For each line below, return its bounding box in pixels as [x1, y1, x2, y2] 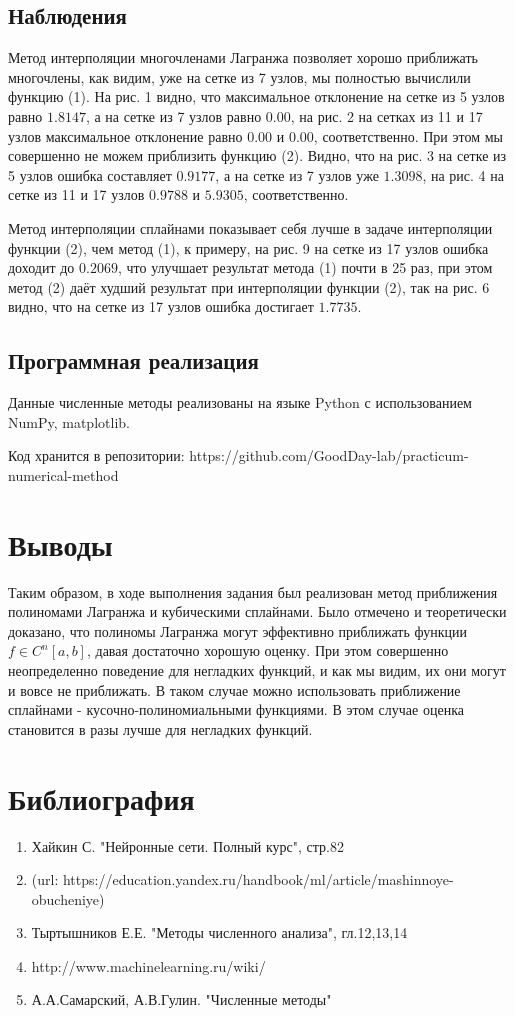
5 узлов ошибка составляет [8, 164, 172, 185]
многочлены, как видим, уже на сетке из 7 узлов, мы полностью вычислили [8, 66, 471, 87]
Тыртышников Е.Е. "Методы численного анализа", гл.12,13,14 [31, 922, 408, 943]
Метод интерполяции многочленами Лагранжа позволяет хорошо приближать [8, 47, 478, 68]
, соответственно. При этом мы [313, 125, 503, 146]
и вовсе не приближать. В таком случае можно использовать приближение [8, 679, 461, 700]
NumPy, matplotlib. [8, 411, 130, 432]
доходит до [8, 257, 75, 278]
